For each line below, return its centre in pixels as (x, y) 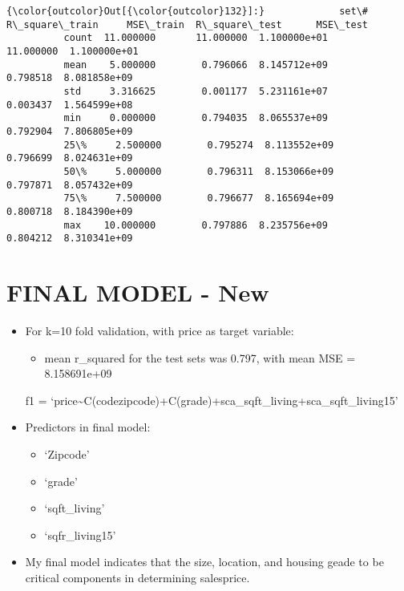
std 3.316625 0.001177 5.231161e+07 (196, 91)
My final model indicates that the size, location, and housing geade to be (204, 562)
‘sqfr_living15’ (80, 534)
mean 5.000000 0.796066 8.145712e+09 (196, 65)
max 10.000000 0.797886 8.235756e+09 (196, 225)
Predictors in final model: (88, 427)
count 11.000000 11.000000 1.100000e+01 (196, 38)
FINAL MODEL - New (138, 292)
